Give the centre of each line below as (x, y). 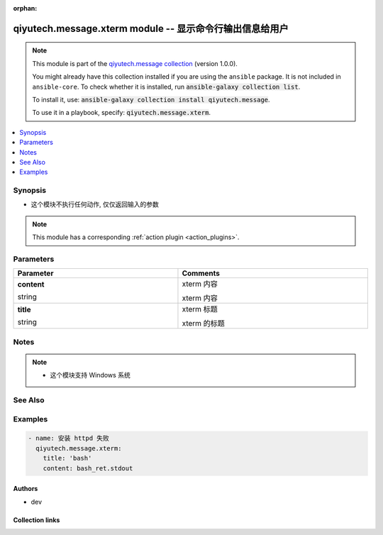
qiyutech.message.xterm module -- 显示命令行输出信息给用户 (151, 28)
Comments (201, 273)
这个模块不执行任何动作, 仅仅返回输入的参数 (95, 204)
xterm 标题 (200, 309)
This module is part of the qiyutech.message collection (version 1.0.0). (135, 63)
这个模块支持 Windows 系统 (90, 375)
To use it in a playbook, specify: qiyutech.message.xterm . (121, 113)
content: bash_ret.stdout (88, 468)
